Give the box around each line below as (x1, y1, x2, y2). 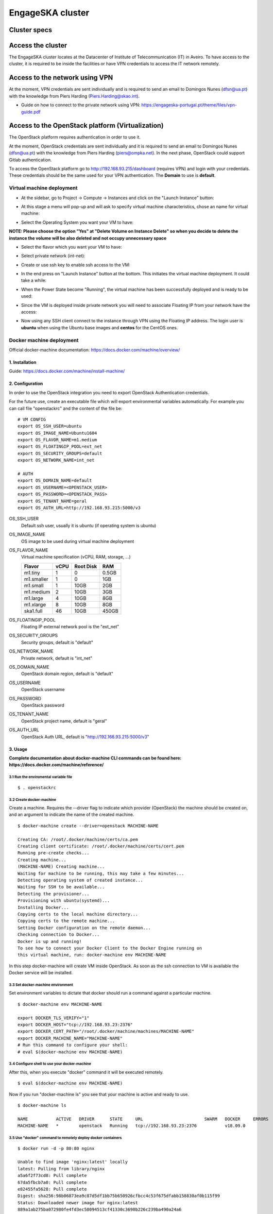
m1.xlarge (24, 601, 46, 608)
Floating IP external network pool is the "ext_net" (21, 624, 119, 630)
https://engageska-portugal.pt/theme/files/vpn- (141, 102, 237, 108)
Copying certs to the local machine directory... (17, 911, 138, 917)
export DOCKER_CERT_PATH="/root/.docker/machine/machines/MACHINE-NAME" (17, 1029, 194, 1034)
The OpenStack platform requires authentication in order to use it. (9, 134, 141, 140)
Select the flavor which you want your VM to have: (21, 244, 122, 250)
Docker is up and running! (17, 939, 82, 944)
